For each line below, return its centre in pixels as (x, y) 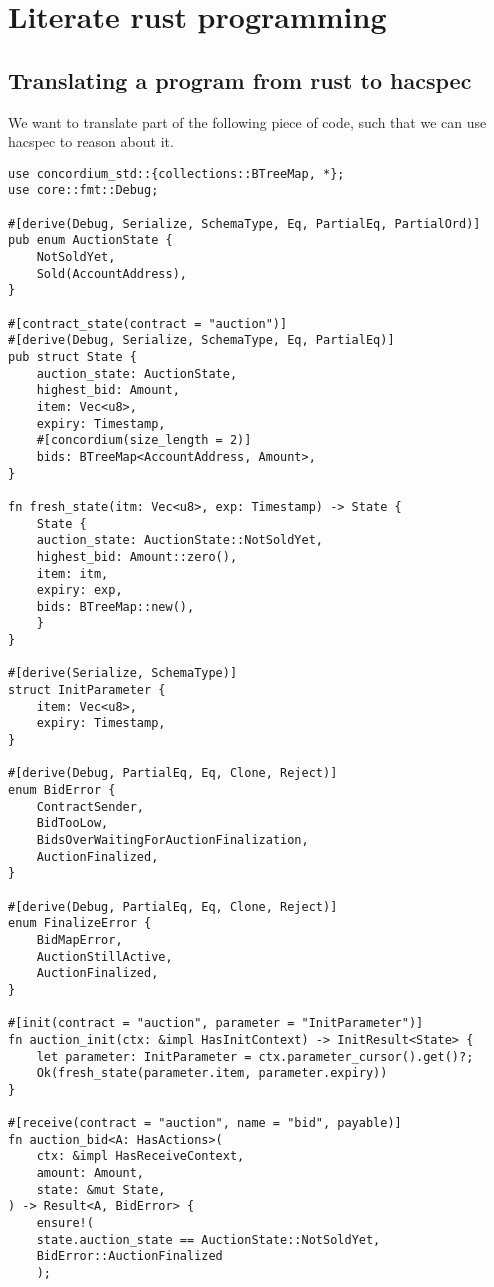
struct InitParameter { (87, 690)
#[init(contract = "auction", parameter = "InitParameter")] (216, 1023)
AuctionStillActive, (104, 956)
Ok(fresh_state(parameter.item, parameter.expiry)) (212, 1073)
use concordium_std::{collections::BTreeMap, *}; (176, 173)
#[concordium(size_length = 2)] (144, 440)
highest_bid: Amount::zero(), (137, 556)
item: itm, (72, 573)
